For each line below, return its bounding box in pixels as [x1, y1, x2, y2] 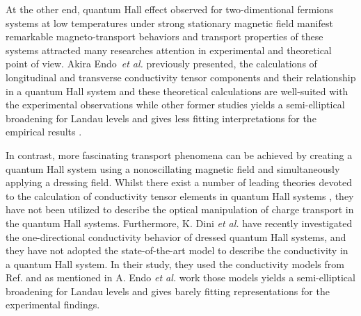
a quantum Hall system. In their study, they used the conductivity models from [6, 256, 344, 271]
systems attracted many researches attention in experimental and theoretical [6, 42, 332, 57]
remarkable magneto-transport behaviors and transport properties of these [6, 29, 323, 44]
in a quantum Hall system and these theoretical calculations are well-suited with [6, 83, 348, 98]
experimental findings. [6, 297, 100, 312]
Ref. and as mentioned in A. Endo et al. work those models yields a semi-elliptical [6, 270, 355, 285]
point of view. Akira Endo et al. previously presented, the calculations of [6, 56, 317, 71]
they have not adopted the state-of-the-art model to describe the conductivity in [6, 243, 348, 258]
